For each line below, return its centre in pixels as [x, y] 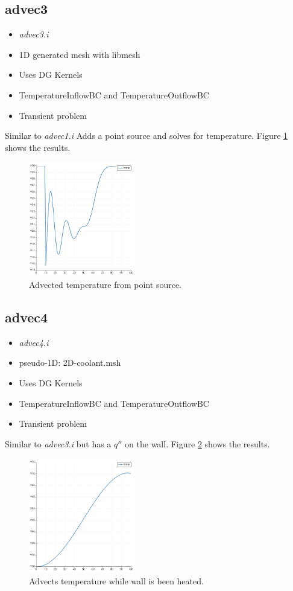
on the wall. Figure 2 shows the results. [197, 443]
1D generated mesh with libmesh [80, 54]
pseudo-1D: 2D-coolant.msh [70, 363]
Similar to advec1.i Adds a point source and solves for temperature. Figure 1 [146, 136]
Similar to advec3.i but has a [58, 443]
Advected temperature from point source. [106, 284]
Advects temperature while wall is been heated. [116, 580]
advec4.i [34, 342]
